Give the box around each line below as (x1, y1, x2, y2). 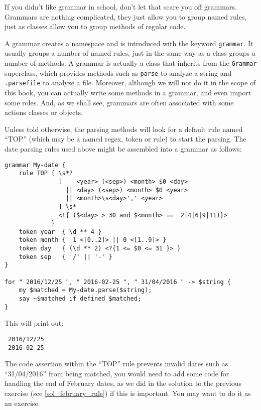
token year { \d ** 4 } (19, 228, 102, 235)
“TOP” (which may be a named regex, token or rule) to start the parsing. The (5, 133, 246, 144)
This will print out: (5, 318, 64, 328)
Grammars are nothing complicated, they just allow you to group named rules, (5, 11, 247, 22)
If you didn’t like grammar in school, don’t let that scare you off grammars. (5, 2, 237, 12)
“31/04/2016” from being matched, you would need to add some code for (5, 368, 229, 378)
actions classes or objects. (5, 107, 83, 117)
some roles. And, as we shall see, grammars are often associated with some (5, 97, 234, 107)
